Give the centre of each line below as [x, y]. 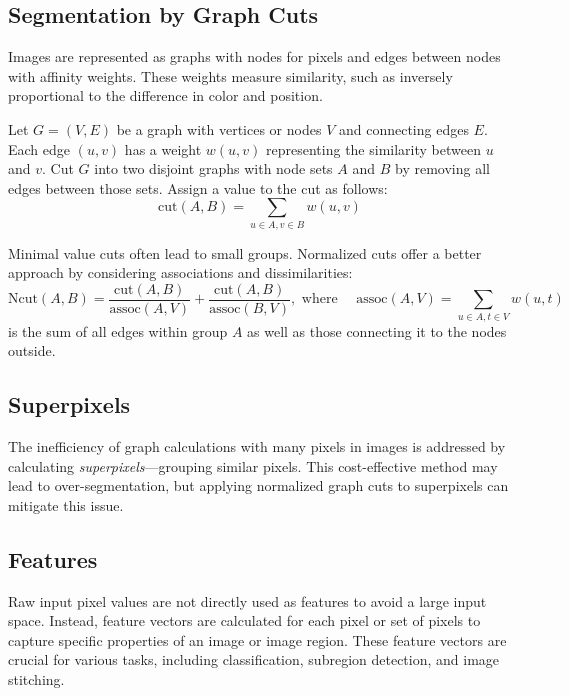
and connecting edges [403, 128]
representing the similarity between [373, 148]
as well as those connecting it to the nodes [377, 330]
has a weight [163, 148]
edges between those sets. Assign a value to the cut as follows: [198, 187]
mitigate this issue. [66, 504]
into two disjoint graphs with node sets [213, 168]
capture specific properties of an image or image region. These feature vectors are [257, 639]
